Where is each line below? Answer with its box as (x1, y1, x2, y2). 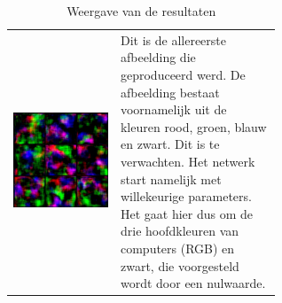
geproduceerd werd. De (120, 66, 246, 84)
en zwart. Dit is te (120, 135, 220, 153)
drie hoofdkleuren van (120, 221, 239, 240)
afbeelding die (120, 48, 196, 66)
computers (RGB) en (120, 238, 235, 257)
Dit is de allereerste (120, 30, 226, 49)
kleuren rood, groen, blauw (120, 117, 267, 136)
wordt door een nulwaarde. (120, 274, 266, 292)
